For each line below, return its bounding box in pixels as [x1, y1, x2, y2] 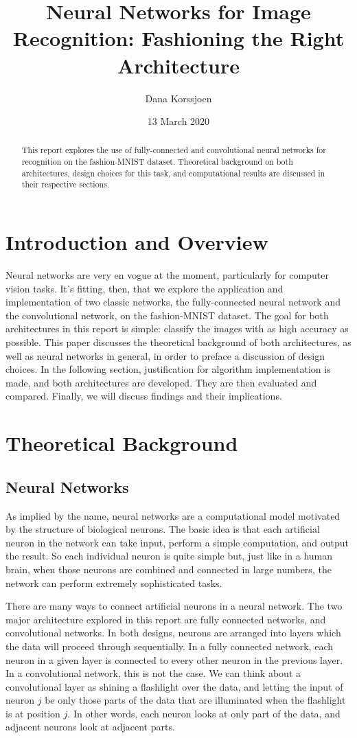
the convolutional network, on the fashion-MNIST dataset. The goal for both [5, 308, 329, 322]
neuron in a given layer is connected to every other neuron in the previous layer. [5, 652, 343, 667]
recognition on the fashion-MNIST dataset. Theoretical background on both [21, 156, 293, 168]
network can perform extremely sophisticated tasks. [5, 575, 222, 590]
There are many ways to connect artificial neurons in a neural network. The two [5, 599, 343, 613]
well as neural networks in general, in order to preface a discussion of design [5, 348, 325, 362]
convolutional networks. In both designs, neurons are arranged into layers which [5, 625, 341, 640]
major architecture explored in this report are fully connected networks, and [5, 612, 326, 626]
